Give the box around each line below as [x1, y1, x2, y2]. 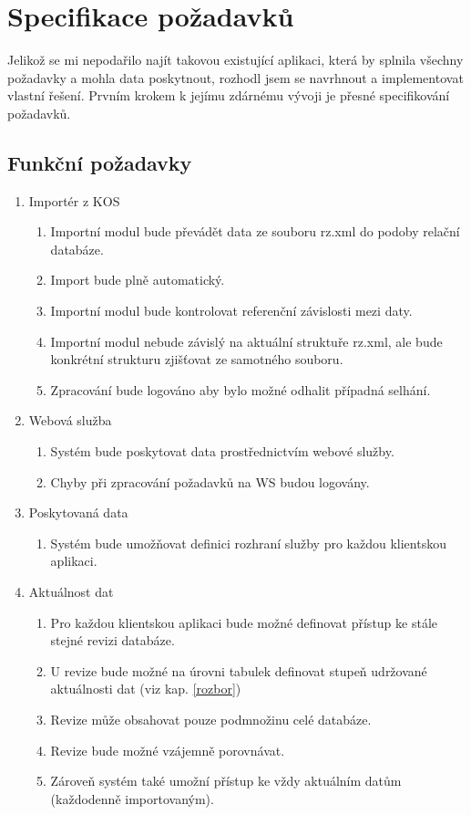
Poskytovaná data [28, 503, 128, 522]
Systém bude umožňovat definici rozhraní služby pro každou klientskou [50, 533, 446, 552]
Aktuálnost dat [28, 582, 114, 601]
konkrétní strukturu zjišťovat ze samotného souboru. [50, 350, 343, 369]
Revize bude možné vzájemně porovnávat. [50, 740, 285, 759]
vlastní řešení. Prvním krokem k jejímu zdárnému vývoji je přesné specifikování [7, 86, 450, 105]
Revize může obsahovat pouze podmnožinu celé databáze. [50, 709, 372, 728]
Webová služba [28, 411, 112, 430]
